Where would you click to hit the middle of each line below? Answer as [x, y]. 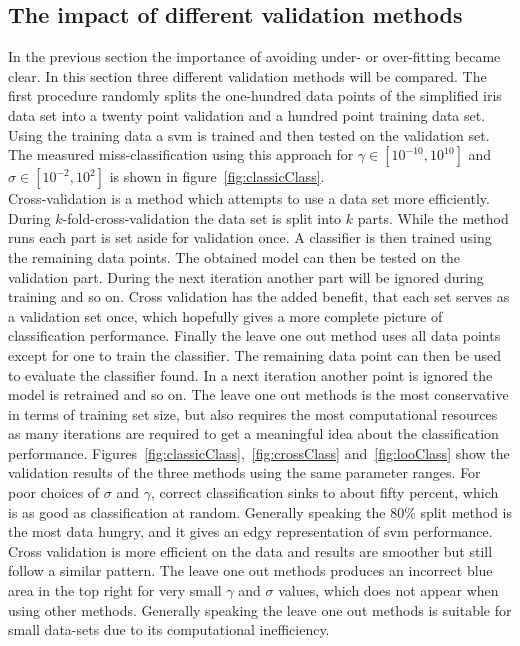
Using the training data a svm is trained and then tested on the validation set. [249, 134]
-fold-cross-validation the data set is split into [202, 217]
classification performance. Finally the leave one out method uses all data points [254, 335]
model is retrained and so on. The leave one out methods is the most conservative [258, 394]
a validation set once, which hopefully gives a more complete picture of [225, 315]
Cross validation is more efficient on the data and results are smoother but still [250, 550]
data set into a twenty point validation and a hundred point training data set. [247, 114]
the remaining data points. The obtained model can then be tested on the [234, 256]
